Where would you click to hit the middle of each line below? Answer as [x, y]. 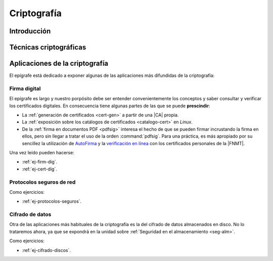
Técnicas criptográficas [48, 47]
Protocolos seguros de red [42, 182]
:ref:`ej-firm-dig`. [40, 162]
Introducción [30, 31]
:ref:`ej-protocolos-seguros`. [52, 201]
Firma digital [25, 89]
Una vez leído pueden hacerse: [42, 152]
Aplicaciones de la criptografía [59, 63]
